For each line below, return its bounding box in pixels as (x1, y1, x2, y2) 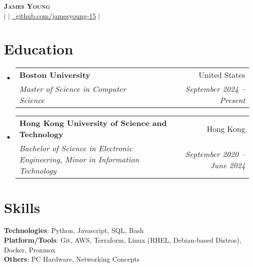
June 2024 (210, 159, 245, 171)
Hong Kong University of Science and (19, 117, 167, 129)
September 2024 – (185, 83, 245, 95)
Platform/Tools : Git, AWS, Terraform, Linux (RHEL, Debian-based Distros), (4, 235, 241, 245)
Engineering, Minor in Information (19, 154, 139, 165)
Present (219, 94, 245, 106)
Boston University (19, 69, 90, 81)
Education (4, 39, 73, 59)
